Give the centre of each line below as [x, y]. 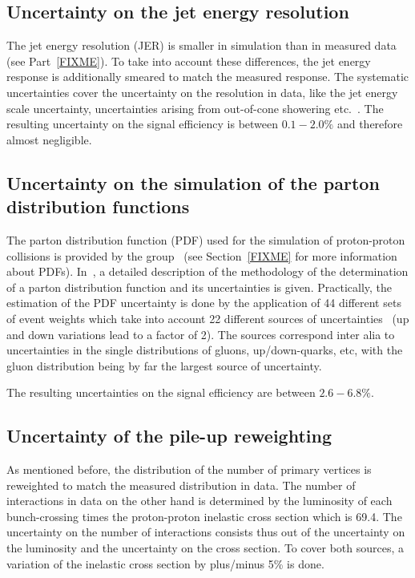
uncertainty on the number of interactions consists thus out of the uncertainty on [206, 532]
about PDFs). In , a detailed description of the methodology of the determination [207, 271]
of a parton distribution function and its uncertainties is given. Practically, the [199, 287]
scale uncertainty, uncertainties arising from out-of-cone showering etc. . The [195, 108]
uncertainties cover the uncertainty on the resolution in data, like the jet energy [202, 92]
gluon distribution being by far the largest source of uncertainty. [164, 365]
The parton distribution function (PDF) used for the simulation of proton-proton [206, 239]
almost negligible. [49, 139]
